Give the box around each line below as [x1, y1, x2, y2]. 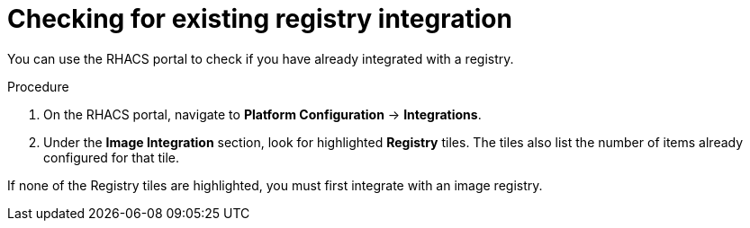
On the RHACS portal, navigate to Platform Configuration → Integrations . [43, 106, 482, 122]
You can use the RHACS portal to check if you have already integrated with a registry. [7, 50, 514, 66]
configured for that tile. [43, 149, 179, 165]
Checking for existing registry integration [7, 4, 512, 34]
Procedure [7, 78, 69, 94]
